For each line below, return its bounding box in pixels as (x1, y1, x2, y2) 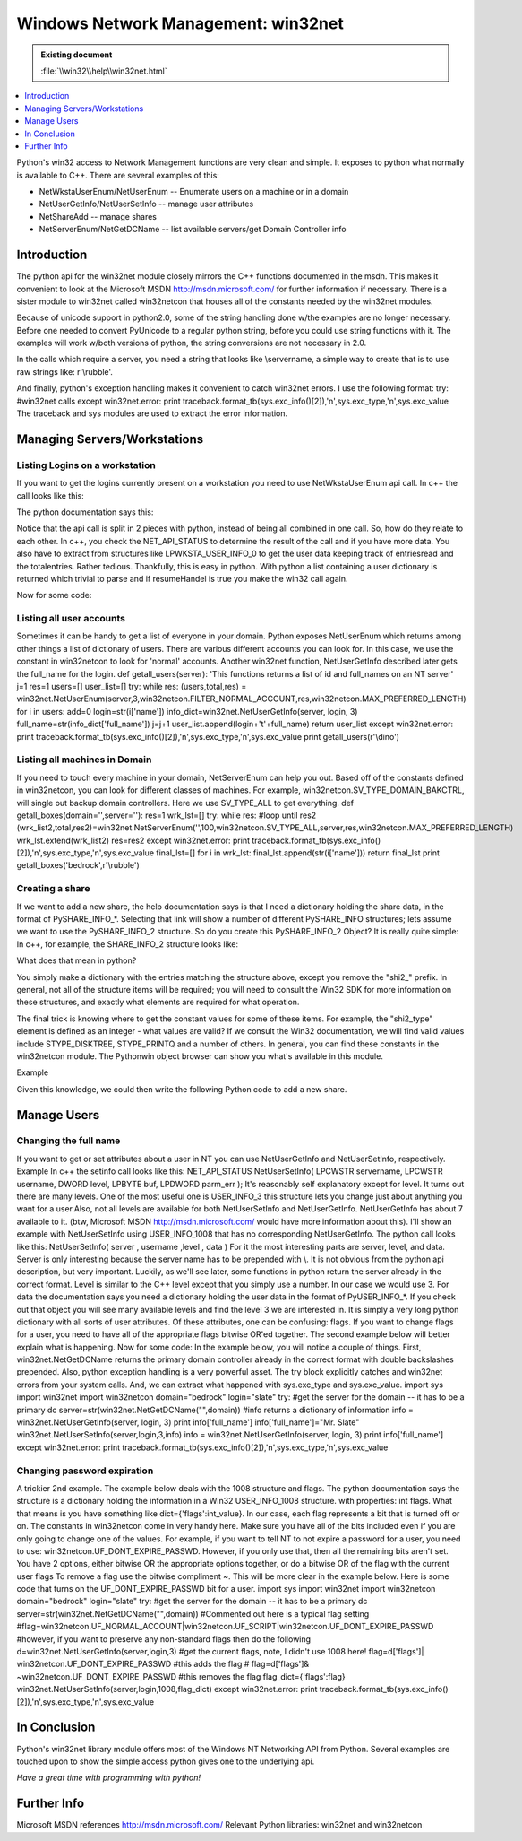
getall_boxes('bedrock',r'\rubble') (16, 860, 141, 871)
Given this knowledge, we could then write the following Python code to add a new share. (16, 1083, 347, 1094)
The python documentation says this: (16, 507, 154, 517)
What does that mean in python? (16, 955, 137, 966)
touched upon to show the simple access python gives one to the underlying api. (16, 1756, 315, 1767)
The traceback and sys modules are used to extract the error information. (16, 408, 288, 419)
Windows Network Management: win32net (16, 13, 344, 33)
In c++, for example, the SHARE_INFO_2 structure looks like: (16, 938, 239, 950)
